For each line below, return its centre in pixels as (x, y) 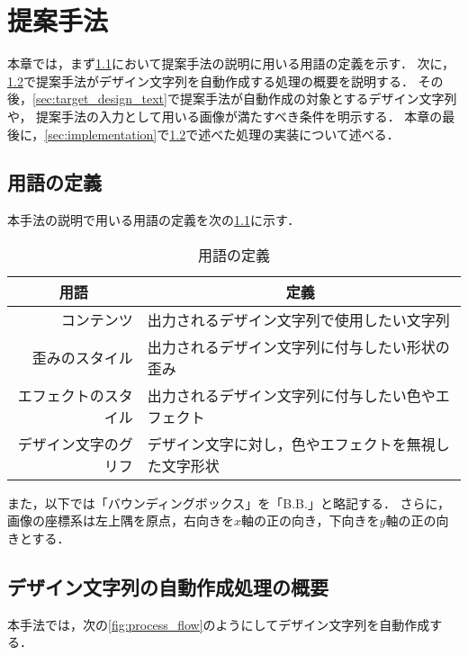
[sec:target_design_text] (100, 99)
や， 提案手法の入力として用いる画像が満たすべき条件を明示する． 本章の (225, 116)
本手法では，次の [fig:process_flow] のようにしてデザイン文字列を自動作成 (219, 624)
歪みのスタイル (82, 357)
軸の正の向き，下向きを (310, 520)
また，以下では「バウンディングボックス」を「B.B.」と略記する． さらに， (229, 502)
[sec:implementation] (101, 134)
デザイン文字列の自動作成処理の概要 (168, 587)
